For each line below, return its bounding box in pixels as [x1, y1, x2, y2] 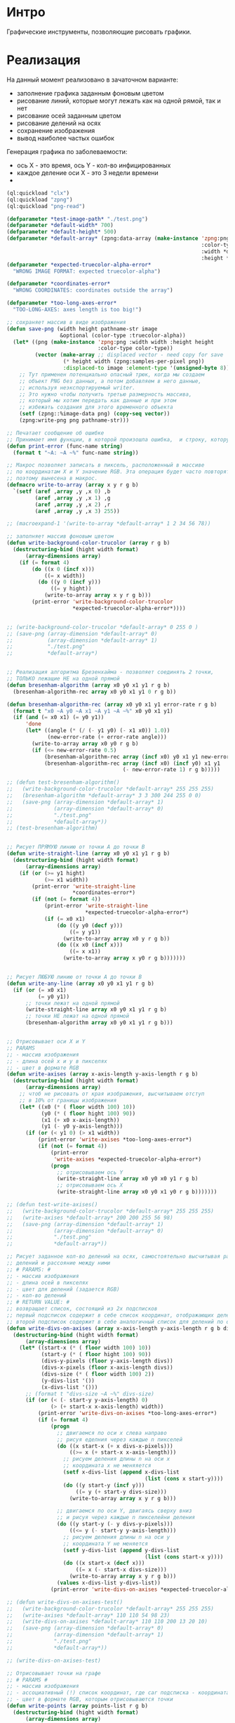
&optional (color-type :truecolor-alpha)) [60, 332, 187, 339]
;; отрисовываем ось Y [56, 1168, 123, 1176]
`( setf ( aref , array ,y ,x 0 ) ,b [13, 488, 111, 495]
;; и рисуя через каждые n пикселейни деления [56, 1514, 196, 1521]
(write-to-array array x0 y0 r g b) [32, 740, 139, 747]
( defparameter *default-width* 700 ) [6, 222, 114, 229]
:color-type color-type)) [97, 345, 173, 352]
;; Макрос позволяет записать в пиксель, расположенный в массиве [6, 462, 205, 469]
